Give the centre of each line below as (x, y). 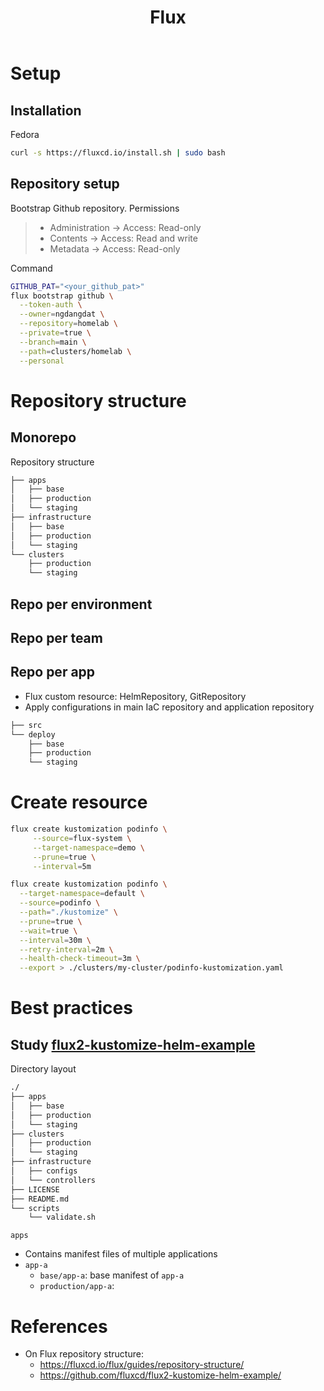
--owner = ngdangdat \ (62, 314)
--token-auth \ (51, 305)
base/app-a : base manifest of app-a (112, 1275)
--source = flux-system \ (82, 838)
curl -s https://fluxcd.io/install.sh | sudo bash (118, 153)
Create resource (79, 802)
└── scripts (35, 1208)
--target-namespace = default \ (82, 894)
